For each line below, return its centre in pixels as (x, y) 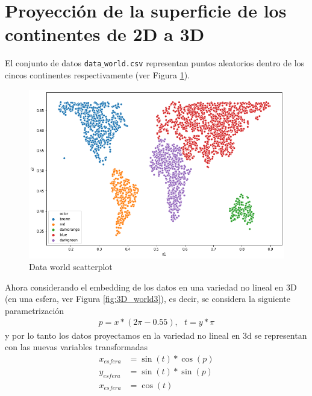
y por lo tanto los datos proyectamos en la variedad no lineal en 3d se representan (156, 335)
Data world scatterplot (71, 267)
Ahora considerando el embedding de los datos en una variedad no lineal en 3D (151, 287)
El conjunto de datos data (53, 63)
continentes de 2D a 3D (105, 34)
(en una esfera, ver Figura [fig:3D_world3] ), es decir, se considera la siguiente (148, 299)
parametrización (35, 310)
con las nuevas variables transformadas (76, 347)
